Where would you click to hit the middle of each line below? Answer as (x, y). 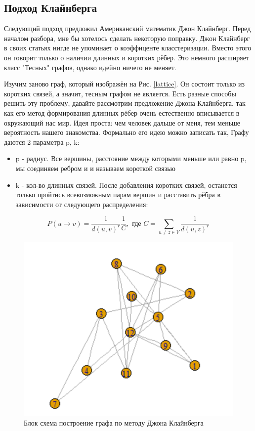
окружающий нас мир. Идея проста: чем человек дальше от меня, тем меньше (122, 122)
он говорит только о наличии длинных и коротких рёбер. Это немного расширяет (127, 57)
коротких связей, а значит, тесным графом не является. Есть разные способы (120, 93)
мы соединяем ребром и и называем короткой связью (96, 168)
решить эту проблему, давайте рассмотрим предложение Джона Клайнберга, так (125, 103)
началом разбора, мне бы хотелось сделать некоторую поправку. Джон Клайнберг (127, 38)
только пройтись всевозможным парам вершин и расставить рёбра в (118, 194)
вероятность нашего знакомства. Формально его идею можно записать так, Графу (127, 132)
